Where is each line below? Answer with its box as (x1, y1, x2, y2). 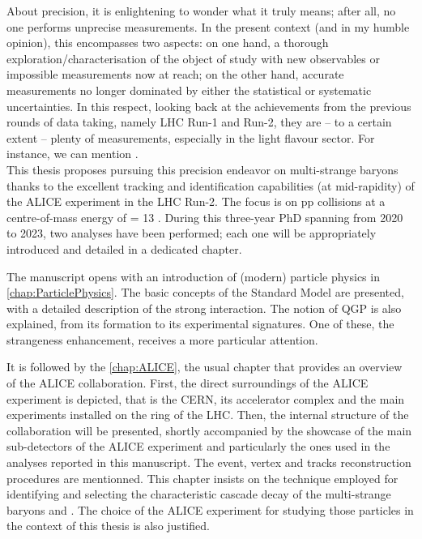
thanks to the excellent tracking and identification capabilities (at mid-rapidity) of (6, 177, 415, 194)
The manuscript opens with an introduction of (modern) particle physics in (6, 267, 380, 284)
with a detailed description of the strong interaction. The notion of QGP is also (6, 299, 402, 316)
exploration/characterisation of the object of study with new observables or (6, 49, 380, 66)
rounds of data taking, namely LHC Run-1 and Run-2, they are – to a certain (6, 113, 392, 130)
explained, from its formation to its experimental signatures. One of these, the (6, 315, 394, 332)
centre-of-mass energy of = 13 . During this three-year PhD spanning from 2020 (6, 208, 403, 225)
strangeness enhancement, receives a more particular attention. (6, 331, 318, 348)
